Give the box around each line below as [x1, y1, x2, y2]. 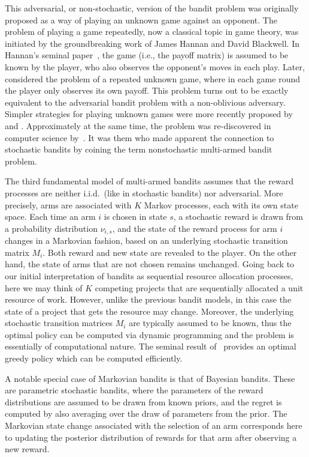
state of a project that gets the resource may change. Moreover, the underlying [5, 304, 294, 317]
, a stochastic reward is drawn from [173, 210, 304, 223]
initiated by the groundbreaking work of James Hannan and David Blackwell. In [5, 37, 299, 49]
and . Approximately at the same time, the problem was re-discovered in [5, 119, 271, 132]
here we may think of [5, 281, 83, 294]
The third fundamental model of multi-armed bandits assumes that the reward [5, 175, 293, 187]
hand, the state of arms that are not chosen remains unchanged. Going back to [5, 258, 295, 270]
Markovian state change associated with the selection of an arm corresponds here [5, 419, 302, 432]
